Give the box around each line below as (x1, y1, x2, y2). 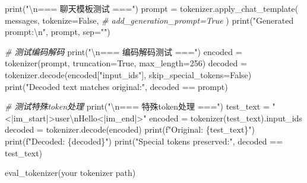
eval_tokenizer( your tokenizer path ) (5, 166, 136, 179)
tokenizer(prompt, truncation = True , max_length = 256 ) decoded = (5, 57, 247, 69)
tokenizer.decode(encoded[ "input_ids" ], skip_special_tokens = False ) (5, 68, 252, 81)
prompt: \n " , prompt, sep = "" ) (5, 25, 110, 38)
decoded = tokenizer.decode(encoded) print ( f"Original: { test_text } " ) (5, 123, 255, 136)
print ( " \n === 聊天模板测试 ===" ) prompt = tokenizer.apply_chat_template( (5, 2, 299, 14)
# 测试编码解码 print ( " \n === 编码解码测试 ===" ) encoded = (5, 45, 242, 57)
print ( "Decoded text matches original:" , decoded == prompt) (5, 80, 228, 92)
